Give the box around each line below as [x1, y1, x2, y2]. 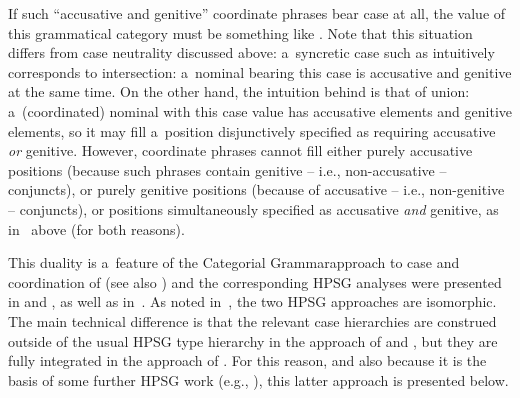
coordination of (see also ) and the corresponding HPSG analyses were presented [8, 271, 502, 292]
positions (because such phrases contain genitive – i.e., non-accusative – [8, 159, 447, 180]
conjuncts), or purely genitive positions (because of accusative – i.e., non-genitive [8, 179, 505, 200]
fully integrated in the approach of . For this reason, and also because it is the [8, 350, 487, 371]
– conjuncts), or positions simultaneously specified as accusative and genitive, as [8, 198, 499, 219]
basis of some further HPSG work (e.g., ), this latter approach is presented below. [8, 369, 509, 390]
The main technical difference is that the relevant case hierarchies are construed [8, 310, 497, 331]
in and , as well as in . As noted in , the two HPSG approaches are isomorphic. [8, 291, 497, 312]
